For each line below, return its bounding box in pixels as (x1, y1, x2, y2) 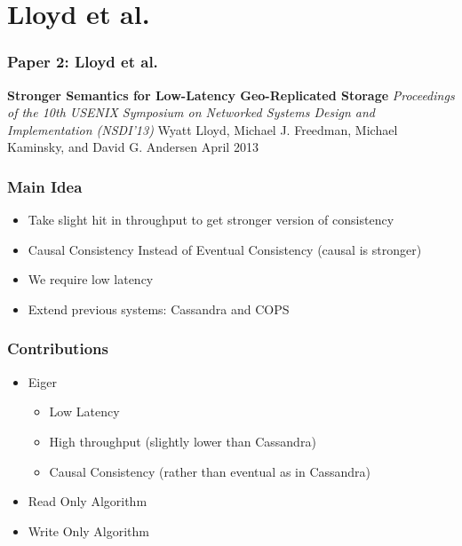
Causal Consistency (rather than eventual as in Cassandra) (49, 462, 371, 480)
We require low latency (28, 270, 154, 289)
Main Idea (7, 175, 83, 197)
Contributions (7, 337, 108, 360)
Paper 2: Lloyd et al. (7, 51, 158, 73)
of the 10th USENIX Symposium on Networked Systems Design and (7, 103, 375, 122)
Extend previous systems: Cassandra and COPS (28, 299, 290, 318)
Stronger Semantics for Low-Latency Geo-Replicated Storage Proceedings (7, 85, 455, 104)
